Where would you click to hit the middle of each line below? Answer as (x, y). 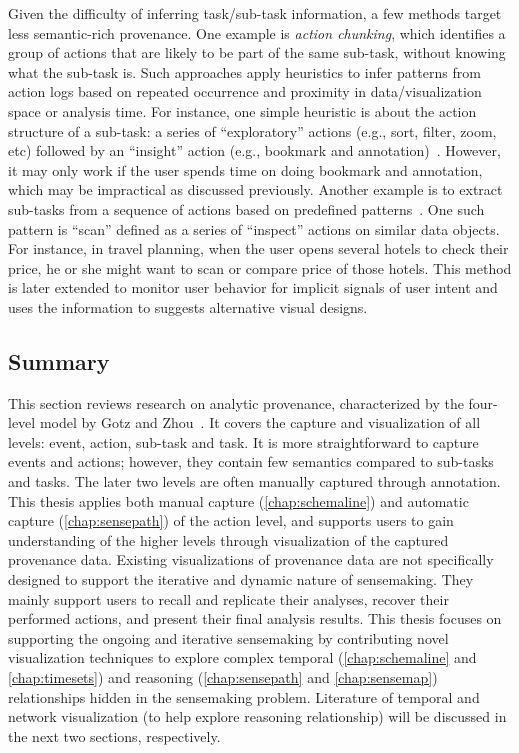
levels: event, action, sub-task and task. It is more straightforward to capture (243, 441)
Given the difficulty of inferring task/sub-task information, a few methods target (255, 13)
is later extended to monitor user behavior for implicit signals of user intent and (253, 287)
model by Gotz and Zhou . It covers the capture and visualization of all (260, 422)
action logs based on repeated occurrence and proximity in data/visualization (245, 91)
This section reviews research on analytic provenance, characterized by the (236, 402)
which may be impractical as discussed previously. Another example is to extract (255, 189)
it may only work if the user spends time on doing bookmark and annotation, (245, 169)
